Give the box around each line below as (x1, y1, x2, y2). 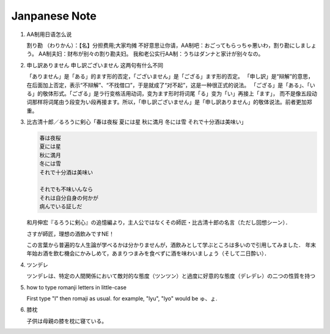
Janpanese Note (11, 9, 97, 23)
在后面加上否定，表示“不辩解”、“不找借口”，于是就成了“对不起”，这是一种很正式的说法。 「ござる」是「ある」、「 (26, 81, 310, 89)
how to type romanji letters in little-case (26, 283, 127, 291)
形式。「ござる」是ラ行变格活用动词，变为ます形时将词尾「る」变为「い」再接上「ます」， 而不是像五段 (53, 89, 312, 97)
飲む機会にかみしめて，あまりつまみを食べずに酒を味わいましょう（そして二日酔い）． (53, 250, 270, 257)
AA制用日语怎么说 (26, 31, 72, 38)
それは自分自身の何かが (39, 195, 99, 201)
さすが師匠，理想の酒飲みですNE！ (26, 230, 114, 237)
